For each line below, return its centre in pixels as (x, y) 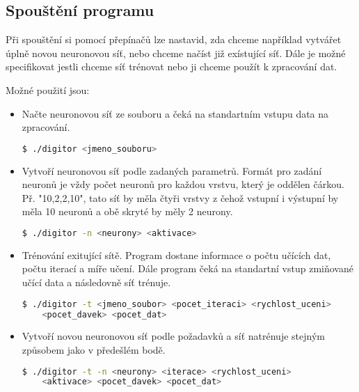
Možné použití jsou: (48, 89)
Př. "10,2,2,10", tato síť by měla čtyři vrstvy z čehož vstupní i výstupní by (180, 197)
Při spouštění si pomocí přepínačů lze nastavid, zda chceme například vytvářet (174, 39)
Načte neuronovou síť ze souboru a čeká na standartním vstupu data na (175, 113)
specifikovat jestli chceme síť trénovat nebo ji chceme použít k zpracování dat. (171, 66)
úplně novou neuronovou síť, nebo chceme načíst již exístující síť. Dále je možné (176, 53)
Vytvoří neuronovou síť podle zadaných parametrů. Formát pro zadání (172, 170)
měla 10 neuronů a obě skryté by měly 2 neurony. (127, 211)
